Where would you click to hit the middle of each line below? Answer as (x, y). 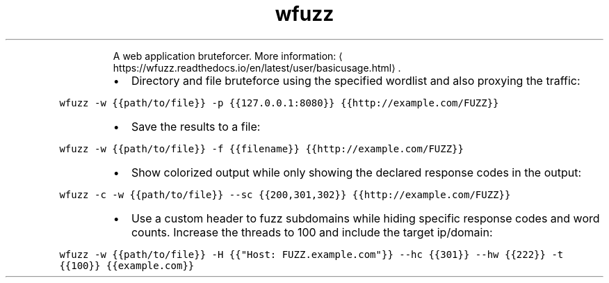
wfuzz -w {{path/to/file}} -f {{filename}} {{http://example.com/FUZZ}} (261, 148)
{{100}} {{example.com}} (127, 265)
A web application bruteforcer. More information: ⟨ (228, 56)
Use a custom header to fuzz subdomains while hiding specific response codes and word (365, 218)
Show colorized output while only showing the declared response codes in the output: (356, 172)
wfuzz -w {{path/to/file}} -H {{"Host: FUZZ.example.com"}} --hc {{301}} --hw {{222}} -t (311, 254)
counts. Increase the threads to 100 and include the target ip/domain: (312, 232)
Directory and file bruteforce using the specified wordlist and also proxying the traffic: (356, 80)
